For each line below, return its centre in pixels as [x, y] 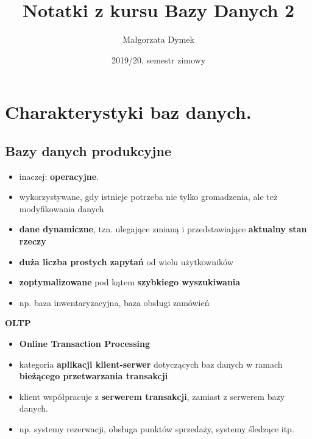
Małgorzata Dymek [158, 39]
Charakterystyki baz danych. [128, 112]
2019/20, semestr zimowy [158, 59]
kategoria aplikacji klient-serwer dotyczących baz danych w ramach [151, 364]
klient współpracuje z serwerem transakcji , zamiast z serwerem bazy [152, 396]
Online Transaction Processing [84, 344]
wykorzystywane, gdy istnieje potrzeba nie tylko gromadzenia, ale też [148, 197]
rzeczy [33, 241]
